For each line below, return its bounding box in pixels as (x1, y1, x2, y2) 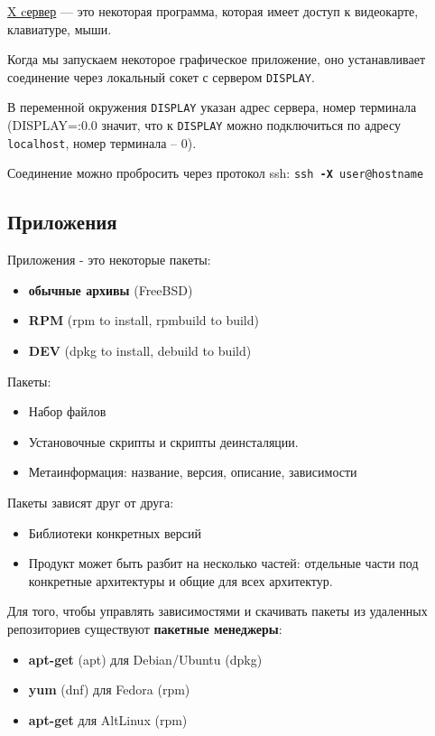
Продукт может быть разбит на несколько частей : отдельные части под (28, 554, 419, 573)
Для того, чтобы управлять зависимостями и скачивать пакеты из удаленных (7, 601, 428, 620)
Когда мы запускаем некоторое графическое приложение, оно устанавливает (7, 50, 426, 69)
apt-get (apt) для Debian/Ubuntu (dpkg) (28, 649, 263, 668)
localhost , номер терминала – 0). (7, 133, 197, 152)
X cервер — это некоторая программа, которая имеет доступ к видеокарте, (7, 2, 419, 20)
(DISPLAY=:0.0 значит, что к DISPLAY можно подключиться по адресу (7, 116, 401, 135)
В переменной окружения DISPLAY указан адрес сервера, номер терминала (7, 98, 417, 116)
